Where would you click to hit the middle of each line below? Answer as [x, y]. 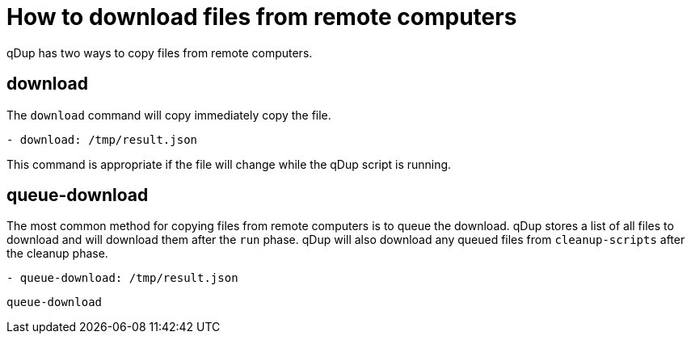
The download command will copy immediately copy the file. [169, 115]
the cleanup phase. [57, 254]
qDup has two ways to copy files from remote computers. [160, 52]
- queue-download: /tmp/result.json [122, 278]
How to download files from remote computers [262, 17]
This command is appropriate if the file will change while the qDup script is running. [229, 164]
